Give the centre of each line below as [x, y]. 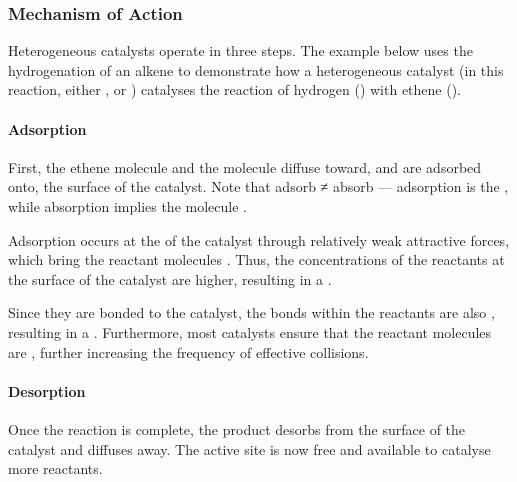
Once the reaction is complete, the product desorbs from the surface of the [237, 428]
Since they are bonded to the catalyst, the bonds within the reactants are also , [251, 312]
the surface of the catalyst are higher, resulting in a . [170, 278]
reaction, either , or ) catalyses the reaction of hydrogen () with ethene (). [234, 89]
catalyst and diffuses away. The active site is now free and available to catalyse [249, 448]
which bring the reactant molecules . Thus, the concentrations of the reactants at [256, 259]
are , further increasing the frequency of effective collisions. [188, 351]
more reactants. [55, 468]
